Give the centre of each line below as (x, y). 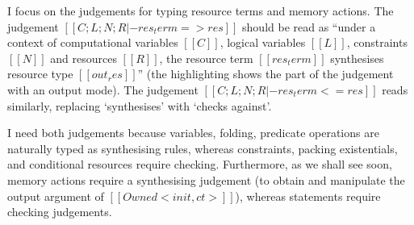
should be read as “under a (309, 26)
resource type (40, 74)
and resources (84, 58)
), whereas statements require (308, 196)
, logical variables (263, 42)
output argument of (56, 196)
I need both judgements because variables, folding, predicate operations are (193, 133)
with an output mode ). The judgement (103, 89)
